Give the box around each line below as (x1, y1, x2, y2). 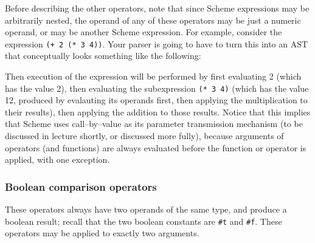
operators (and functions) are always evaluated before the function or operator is (5, 141, 306, 154)
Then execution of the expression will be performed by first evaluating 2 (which (5, 70, 302, 83)
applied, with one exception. (5, 153, 110, 166)
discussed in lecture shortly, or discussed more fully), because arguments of (5, 129, 284, 142)
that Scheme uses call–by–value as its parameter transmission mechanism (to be (5, 117, 303, 130)
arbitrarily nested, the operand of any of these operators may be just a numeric (5, 13, 301, 26)
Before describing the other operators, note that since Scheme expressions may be (5, 2, 310, 14)
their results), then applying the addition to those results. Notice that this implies (5, 105, 311, 118)
